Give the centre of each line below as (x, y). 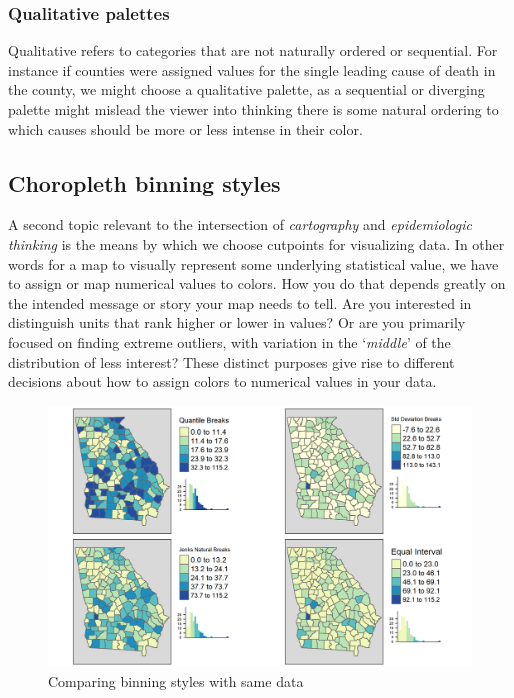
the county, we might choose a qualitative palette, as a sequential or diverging (246, 89)
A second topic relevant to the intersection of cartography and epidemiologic (240, 224)
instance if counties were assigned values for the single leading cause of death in (252, 69)
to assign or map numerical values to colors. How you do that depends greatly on (257, 283)
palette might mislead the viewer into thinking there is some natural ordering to (253, 109)
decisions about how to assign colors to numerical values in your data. (222, 381)
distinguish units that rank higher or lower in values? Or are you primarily (237, 322)
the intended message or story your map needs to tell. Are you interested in (240, 302)
